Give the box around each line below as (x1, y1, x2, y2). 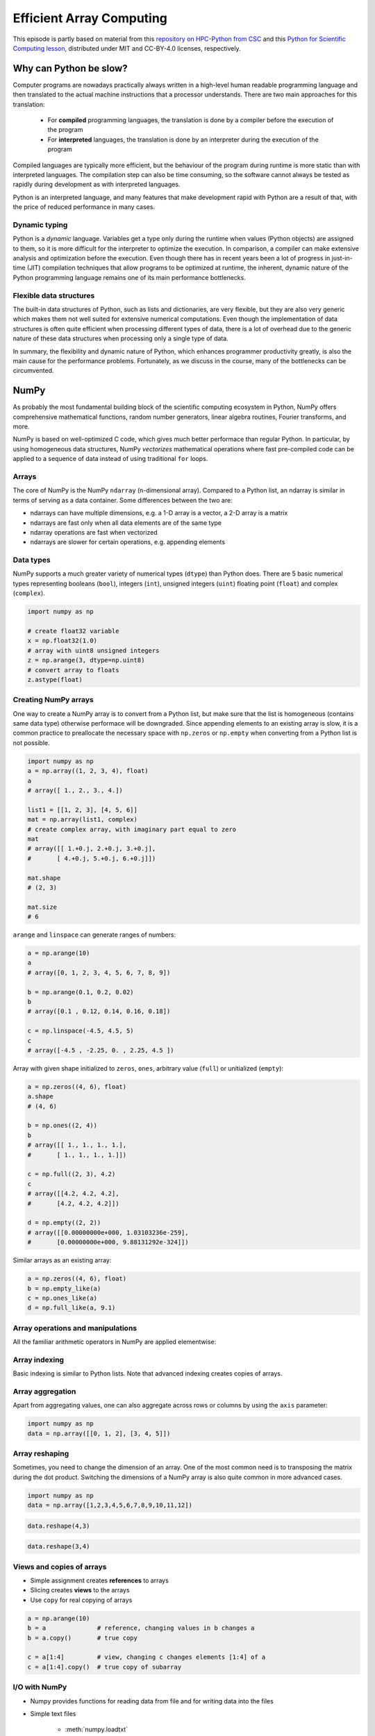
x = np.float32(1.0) (27, 637, 97, 645)
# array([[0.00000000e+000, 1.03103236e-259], (27, 1228, 189, 1236)
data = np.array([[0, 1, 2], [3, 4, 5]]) (27, 1429, 171, 1437)
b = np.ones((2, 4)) (27, 1121, 97, 1130)
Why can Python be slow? (12, 62, 128, 74)
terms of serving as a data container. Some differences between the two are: (12, 496, 233, 504)
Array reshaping (12, 1449, 69, 1458)
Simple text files (30, 1709, 76, 1718)
